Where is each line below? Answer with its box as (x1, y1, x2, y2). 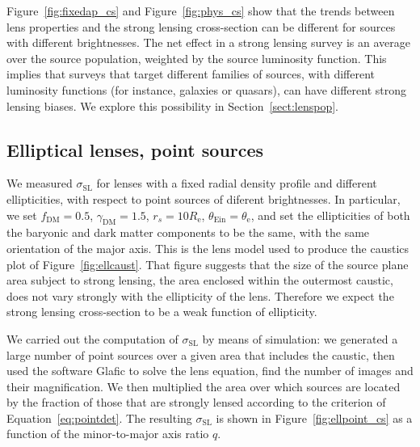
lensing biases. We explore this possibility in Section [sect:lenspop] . (6, 97, 338, 114)
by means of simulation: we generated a (202, 330, 398, 347)
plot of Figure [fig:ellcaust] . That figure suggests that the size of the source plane (6, 255, 409, 272)
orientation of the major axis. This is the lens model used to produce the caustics (6, 239, 409, 256)
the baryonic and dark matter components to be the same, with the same (6, 224, 370, 241)
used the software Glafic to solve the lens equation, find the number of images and (6, 362, 414, 379)
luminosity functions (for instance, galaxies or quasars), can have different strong (6, 81, 407, 98)
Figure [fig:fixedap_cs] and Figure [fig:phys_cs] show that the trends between (6, 2, 395, 19)
